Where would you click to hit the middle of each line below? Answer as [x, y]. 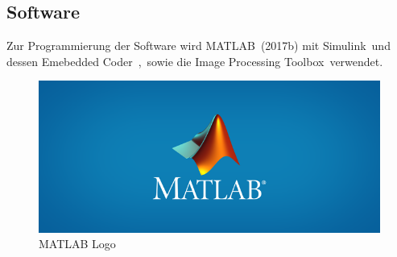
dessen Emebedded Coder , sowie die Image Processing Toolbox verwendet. [195, 61]
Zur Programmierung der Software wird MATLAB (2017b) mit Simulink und [198, 46]
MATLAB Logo [77, 244]
